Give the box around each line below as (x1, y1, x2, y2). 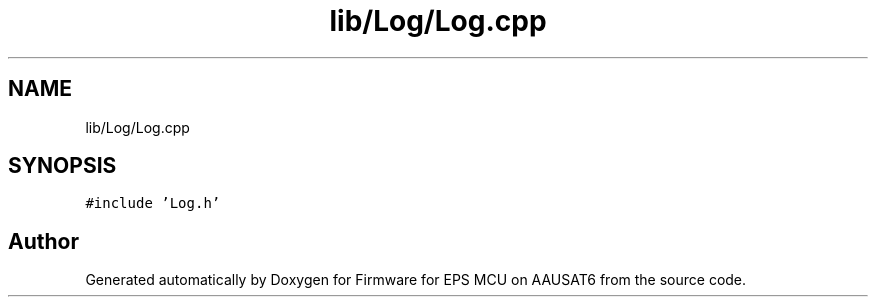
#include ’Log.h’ (85, 195, 221, 212)
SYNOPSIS (8, 153, 117, 179)
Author (8, 228, 79, 254)
